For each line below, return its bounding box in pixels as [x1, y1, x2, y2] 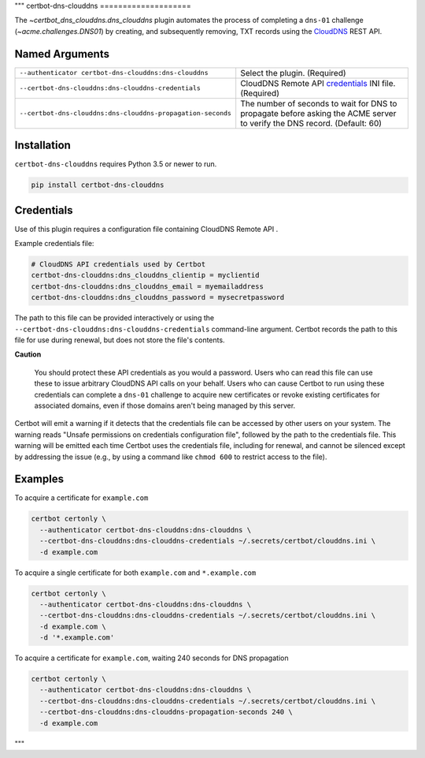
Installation [14, 139, 71, 152]
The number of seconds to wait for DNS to [240, 98, 397, 109]
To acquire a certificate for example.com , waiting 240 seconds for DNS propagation [14, 653, 289, 663]
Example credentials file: [14, 239, 94, 248]
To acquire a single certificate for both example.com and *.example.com [14, 568, 257, 577]
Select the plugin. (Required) [240, 67, 346, 78]
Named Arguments [14, 47, 110, 61]
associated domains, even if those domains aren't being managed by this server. [34, 401, 296, 410]
